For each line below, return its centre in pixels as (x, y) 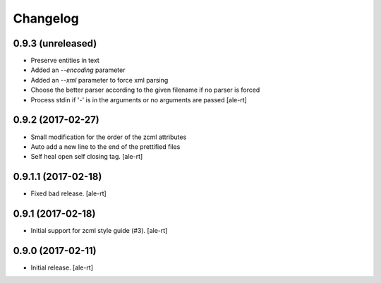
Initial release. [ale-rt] (62, 267)
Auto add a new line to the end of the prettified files (105, 146)
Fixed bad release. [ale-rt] (69, 193)
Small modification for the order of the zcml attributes (109, 137)
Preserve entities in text (65, 61)
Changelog (46, 18)
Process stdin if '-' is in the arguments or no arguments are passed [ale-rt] (139, 100)
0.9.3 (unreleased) (55, 43)
